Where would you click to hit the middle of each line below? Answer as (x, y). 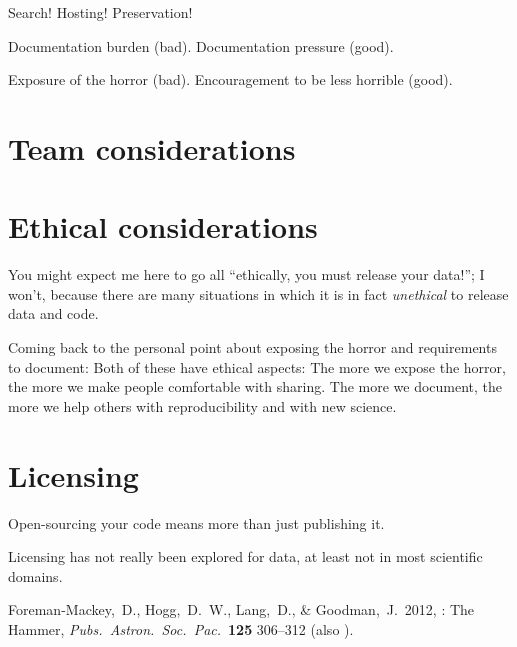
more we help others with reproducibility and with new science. (202, 405)
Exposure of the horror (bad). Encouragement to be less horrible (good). (230, 79)
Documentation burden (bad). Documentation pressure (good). (201, 45)
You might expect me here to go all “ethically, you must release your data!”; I (246, 274)
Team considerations (152, 147)
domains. (35, 575)
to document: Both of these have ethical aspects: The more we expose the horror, (257, 366)
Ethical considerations (163, 226)
